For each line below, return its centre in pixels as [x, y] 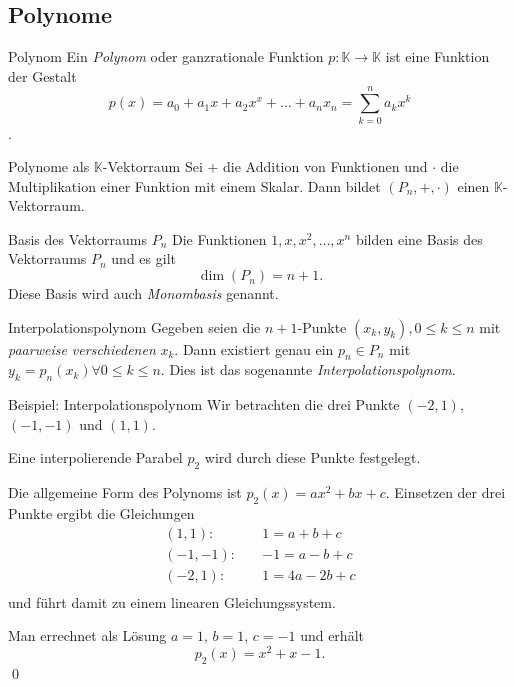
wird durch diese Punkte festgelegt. [312, 457]
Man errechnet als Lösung [87, 635]
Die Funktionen [219, 238]
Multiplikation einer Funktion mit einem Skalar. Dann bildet [194, 185]
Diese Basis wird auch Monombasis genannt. [143, 293]
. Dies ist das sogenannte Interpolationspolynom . [308, 369]
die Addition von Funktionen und [325, 166]
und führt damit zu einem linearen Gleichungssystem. [172, 601]
